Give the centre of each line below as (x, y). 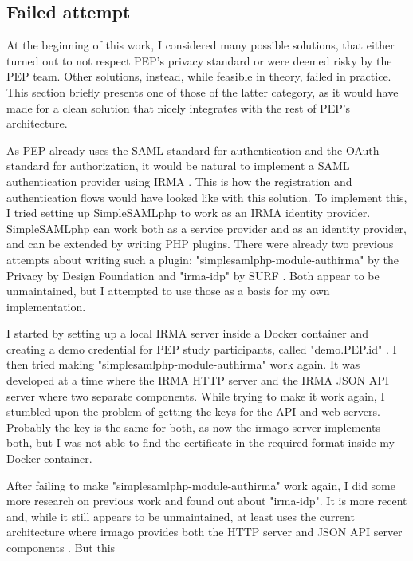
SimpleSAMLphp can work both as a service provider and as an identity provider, (206, 228)
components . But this (61, 548)
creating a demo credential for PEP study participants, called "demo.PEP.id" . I (202, 348)
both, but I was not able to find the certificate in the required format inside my (201, 442)
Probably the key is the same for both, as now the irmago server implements (193, 427)
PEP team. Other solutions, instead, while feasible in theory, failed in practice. (199, 76)
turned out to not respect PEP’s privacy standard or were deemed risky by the (199, 60)
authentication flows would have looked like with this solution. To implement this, (207, 197)
